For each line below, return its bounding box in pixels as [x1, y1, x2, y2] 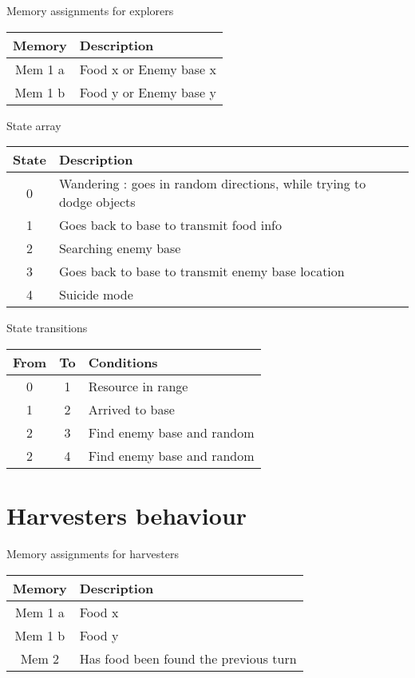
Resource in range [88, 376, 188, 395]
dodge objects [58, 192, 136, 212]
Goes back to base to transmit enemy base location [58, 262, 345, 281]
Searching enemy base [58, 239, 181, 258]
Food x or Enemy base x [79, 59, 216, 78]
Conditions [88, 352, 158, 371]
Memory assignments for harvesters [6, 545, 179, 561]
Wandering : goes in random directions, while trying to [58, 174, 366, 193]
